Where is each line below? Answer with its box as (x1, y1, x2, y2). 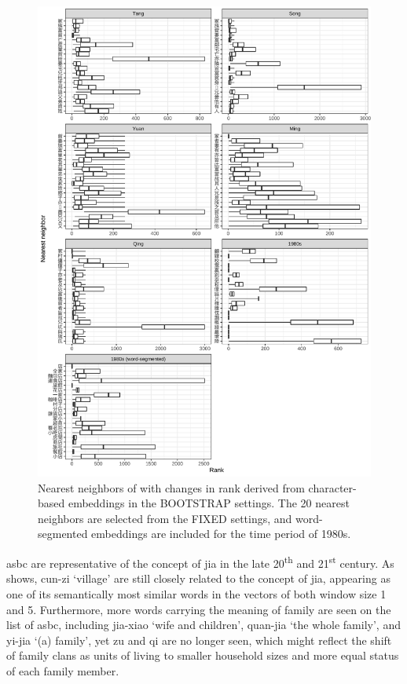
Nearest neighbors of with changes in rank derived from (38, 479, 305, 496)
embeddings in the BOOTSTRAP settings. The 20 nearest (68, 495, 350, 511)
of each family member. (6, 662, 119, 679)
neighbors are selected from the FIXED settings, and (38, 510, 292, 526)
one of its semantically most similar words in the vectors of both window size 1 (6, 585, 387, 602)
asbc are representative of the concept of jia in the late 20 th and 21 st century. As (6, 553, 394, 571)
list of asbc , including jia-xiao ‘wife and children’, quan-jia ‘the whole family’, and (6, 616, 401, 633)
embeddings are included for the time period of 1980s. (91, 525, 351, 542)
